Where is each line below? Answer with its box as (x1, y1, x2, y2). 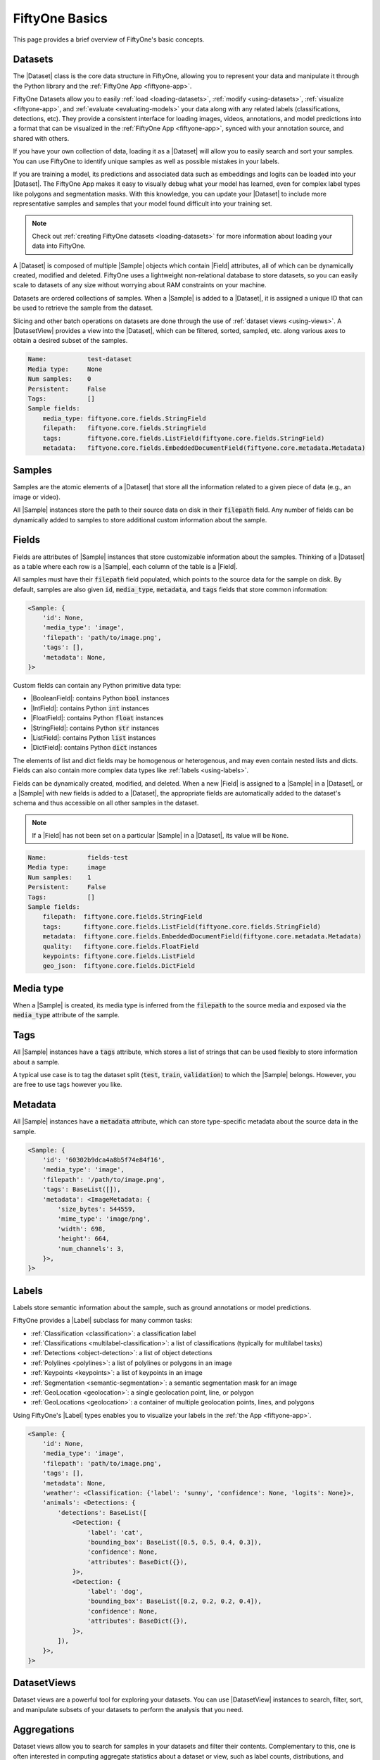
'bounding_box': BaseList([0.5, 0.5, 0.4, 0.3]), (87, 1538, 262, 1546)
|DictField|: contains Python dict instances (30, 743, 158, 752)
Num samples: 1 (27, 873, 91, 881)
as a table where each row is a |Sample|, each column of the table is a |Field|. (13, 562, 239, 570)
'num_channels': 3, (57, 1245, 125, 1252)
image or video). (13, 493, 61, 501)
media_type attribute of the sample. (13, 1011, 120, 1019)
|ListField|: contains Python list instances (30, 733, 156, 742)
